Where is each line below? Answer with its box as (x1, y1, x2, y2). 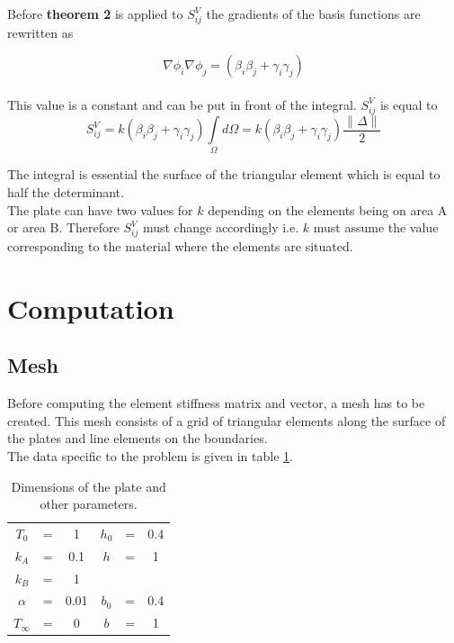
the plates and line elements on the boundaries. (7, 429, 268, 448)
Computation (7, 289, 174, 326)
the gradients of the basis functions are (206, 5, 421, 23)
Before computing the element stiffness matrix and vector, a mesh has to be (7, 394, 425, 412)
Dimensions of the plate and (11, 476, 166, 495)
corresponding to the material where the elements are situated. (7, 236, 353, 255)
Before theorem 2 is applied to (7, 5, 183, 23)
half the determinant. (7, 183, 124, 202)
